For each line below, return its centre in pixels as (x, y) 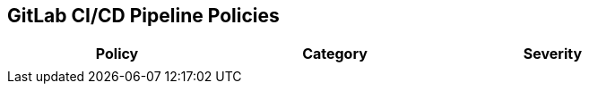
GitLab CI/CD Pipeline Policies (143, 16)
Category (335, 54)
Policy (117, 54)
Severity (553, 54)
